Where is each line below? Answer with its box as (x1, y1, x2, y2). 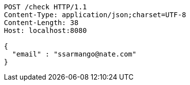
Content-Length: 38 (4, 19, 79, 27)
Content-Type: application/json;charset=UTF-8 (4, 11, 186, 19)
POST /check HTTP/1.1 (4, 3, 87, 11)
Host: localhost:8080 (4, 27, 87, 34)
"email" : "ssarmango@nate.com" (12, 50, 136, 58)
